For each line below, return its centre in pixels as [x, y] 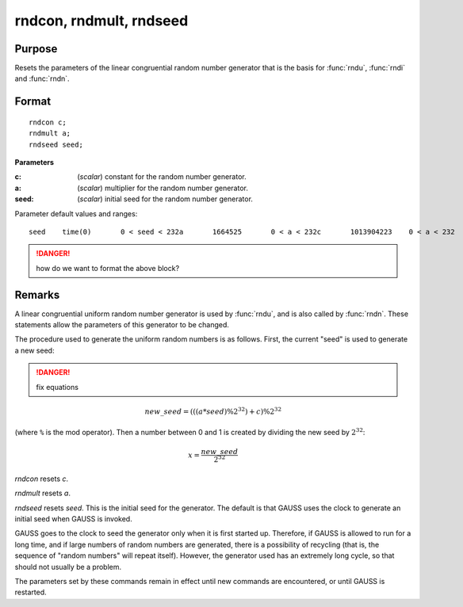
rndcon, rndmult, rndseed [101, 21]
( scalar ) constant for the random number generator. [162, 177]
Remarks [37, 294]
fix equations [57, 387]
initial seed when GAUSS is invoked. [73, 519]
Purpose [36, 49]
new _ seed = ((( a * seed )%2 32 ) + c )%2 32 [213, 411]
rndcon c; [48, 122]
